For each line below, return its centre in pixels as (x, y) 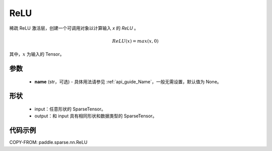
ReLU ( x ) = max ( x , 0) (135, 41)
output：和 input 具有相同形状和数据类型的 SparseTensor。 (96, 116)
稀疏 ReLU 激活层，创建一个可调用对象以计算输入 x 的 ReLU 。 (74, 28)
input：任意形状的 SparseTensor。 (70, 109)
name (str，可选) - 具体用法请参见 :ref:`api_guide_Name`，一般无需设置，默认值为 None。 (128, 82)
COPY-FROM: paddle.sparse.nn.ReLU (48, 142)
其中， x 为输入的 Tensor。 (37, 54)
